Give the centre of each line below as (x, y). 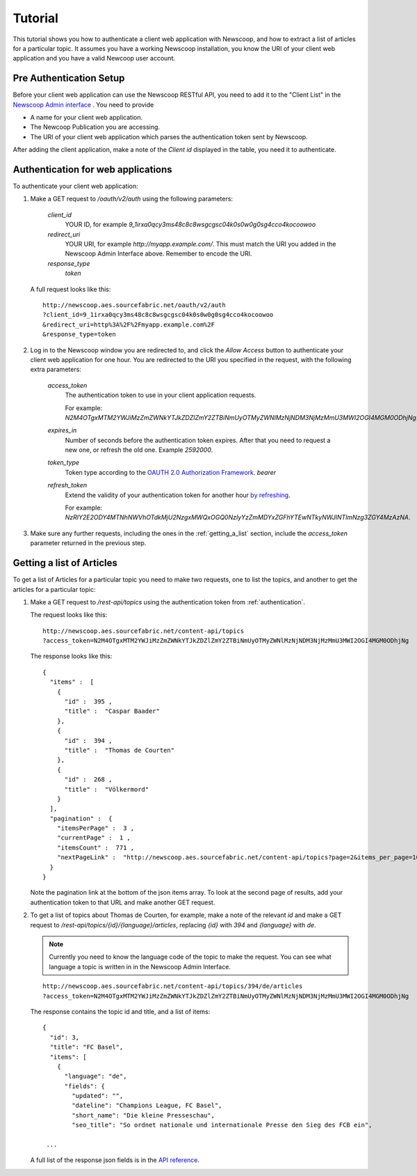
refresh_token (67, 485)
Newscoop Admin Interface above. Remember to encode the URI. (159, 253)
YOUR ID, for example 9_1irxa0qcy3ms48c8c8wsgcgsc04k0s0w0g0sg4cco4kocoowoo (190, 225)
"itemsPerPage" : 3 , (96, 828)
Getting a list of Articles (65, 563)
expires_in (62, 430)
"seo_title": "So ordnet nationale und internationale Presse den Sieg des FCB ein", (222, 1125)
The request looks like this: (69, 615)
